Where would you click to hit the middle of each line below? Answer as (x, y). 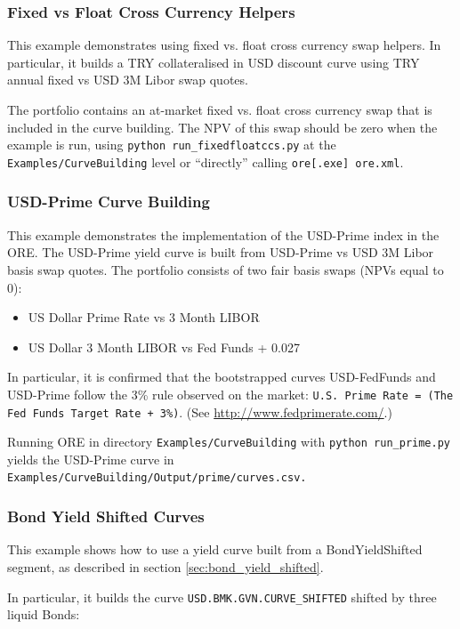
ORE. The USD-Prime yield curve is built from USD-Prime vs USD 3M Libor (221, 252)
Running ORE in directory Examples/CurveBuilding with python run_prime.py (229, 442)
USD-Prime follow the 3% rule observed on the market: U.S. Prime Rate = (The (230, 394)
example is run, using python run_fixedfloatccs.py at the (172, 145)
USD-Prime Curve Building (109, 202)
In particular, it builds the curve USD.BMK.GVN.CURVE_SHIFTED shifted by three (222, 597)
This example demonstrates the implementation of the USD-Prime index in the (223, 234)
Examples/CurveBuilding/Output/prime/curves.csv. (157, 478)
